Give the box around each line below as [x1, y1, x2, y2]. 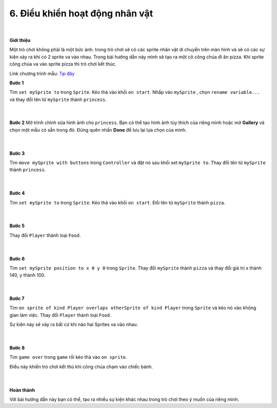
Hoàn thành [9, 387, 35, 393]
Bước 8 [9, 345, 25, 351]
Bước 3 [9, 150, 25, 156]
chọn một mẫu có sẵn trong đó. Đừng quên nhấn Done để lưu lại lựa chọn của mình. [9, 127, 187, 133]
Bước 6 [9, 255, 25, 261]
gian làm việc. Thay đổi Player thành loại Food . [9, 312, 111, 318]
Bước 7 [9, 295, 25, 302]
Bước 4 [9, 190, 25, 196]
